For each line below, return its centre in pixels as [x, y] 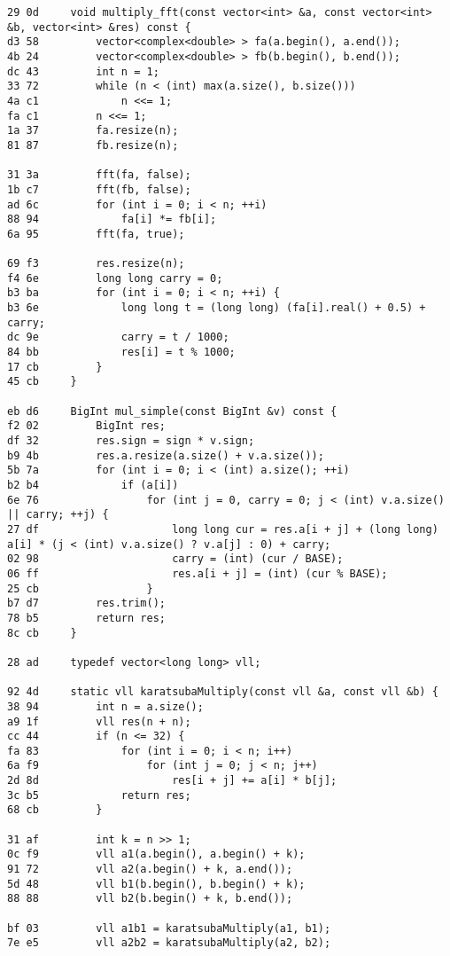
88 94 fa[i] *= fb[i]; [112, 219]
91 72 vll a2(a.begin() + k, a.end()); [150, 870]
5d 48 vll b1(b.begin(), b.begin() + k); [156, 884]
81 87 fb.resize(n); [93, 145]
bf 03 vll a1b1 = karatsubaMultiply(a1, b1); [169, 928]
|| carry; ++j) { [58, 515]
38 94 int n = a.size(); [105, 706]
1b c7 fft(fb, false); [99, 189]
